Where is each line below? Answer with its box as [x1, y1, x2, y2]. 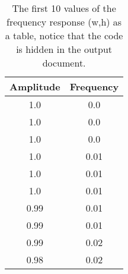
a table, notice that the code [5, 29, 123, 42]
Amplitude [9, 80, 60, 93]
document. [42, 56, 86, 70]
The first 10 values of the [12, 1, 116, 15]
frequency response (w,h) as [7, 15, 122, 29]
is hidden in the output [16, 42, 113, 56]
